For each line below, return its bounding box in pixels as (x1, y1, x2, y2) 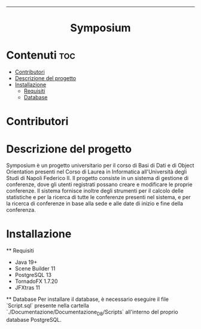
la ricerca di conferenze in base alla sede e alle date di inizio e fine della (6, 200, 184, 207)
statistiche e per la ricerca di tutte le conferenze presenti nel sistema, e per (6, 194, 191, 201)
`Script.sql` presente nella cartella (6, 302, 90, 309)
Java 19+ (14, 258, 38, 266)
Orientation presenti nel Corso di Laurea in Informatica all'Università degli (6, 168, 187, 175)
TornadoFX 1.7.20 (14, 278, 58, 285)
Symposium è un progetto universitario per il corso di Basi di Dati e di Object (6, 162, 194, 169)
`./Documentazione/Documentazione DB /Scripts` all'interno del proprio (6, 309, 178, 317)
